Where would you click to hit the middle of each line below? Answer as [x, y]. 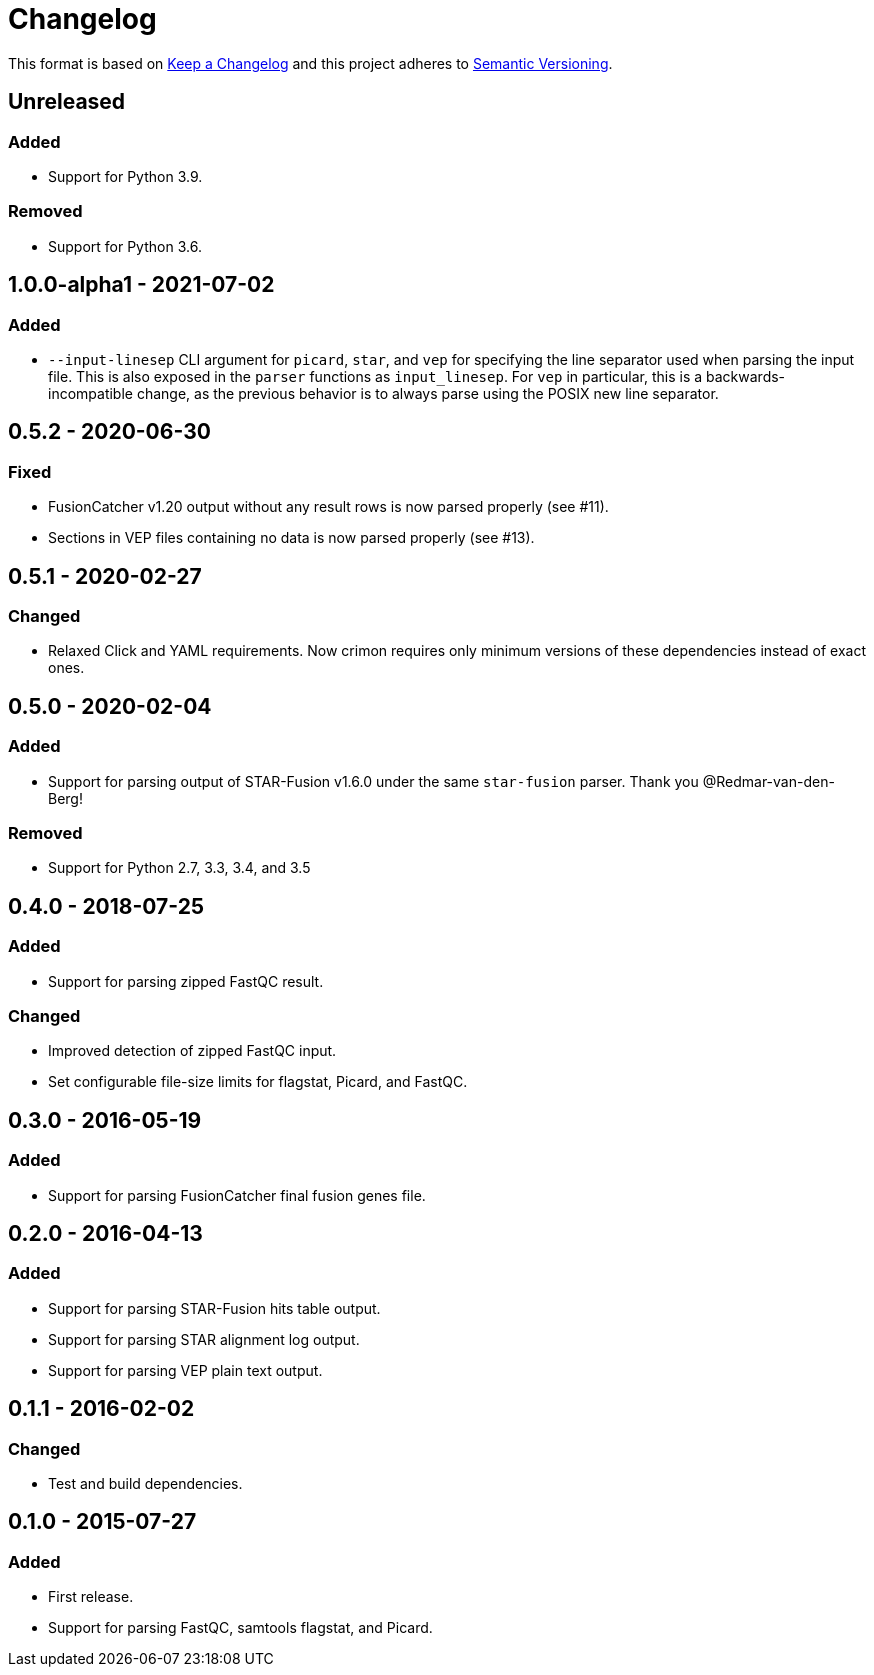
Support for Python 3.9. [125, 176]
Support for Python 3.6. [125, 246]
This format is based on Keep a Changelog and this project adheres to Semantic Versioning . [310, 63]
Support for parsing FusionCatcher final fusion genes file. [237, 1195]
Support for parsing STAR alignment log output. [204, 1339]
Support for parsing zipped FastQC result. [186, 981]
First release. [91, 1597]
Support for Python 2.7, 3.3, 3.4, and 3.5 [179, 868]
